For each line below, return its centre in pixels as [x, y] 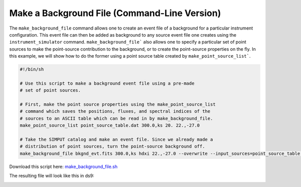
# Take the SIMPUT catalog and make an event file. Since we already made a [116, 140]
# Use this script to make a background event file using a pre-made [107, 83]
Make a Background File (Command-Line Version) [115, 13]
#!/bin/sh [32, 69]
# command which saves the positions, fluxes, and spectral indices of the [115, 111]
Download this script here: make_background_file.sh [63, 166]
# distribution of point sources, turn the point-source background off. [112, 146]
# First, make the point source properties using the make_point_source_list [118, 105]
